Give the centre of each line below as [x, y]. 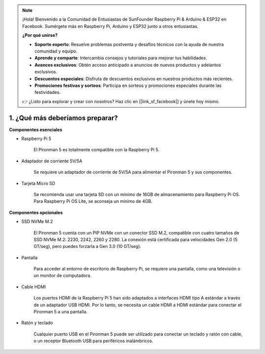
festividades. [48, 92]
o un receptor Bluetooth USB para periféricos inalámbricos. [93, 341]
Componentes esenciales [36, 130]
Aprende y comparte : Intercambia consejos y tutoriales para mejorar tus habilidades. [121, 58]
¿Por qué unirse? [40, 35]
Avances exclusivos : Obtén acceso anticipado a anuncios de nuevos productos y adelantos [128, 65]
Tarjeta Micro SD [38, 183]
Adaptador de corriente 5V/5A [52, 161]
